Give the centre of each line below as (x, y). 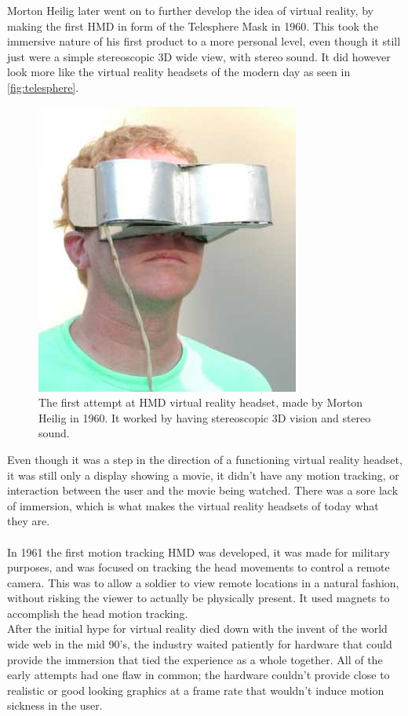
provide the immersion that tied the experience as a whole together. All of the (195, 659)
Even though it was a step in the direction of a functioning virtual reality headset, (205, 459)
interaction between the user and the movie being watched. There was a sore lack (203, 490)
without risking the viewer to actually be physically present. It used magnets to (199, 598)
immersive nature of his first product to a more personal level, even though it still (204, 41)
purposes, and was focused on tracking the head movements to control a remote (199, 567)
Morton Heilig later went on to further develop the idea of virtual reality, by (190, 10)
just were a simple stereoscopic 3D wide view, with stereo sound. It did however (199, 56)
